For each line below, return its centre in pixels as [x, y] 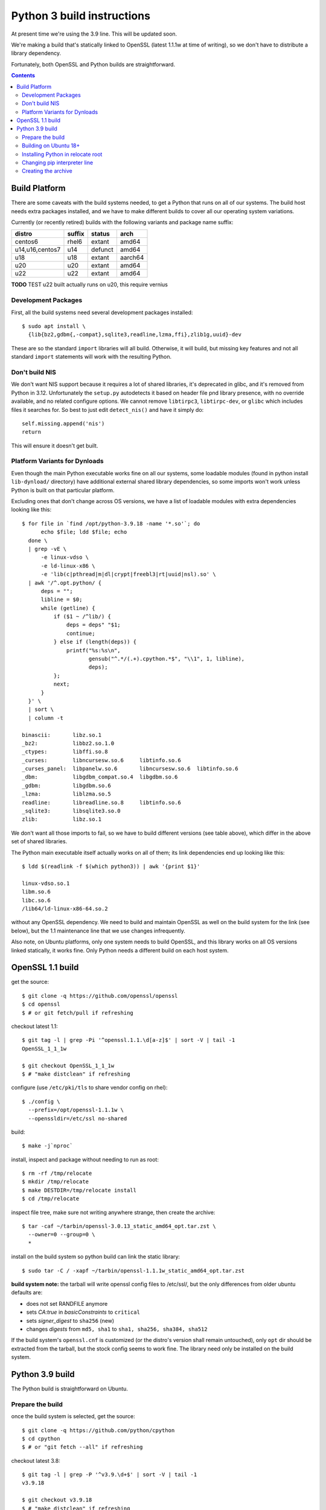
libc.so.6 [36, 900]
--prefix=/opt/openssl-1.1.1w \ [76, 1110]
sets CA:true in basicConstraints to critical [83, 1312]
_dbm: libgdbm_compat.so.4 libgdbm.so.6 [100, 777]
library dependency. [36, 53]
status [100, 234]
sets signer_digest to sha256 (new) [70, 1320]
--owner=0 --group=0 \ [62, 1235]
